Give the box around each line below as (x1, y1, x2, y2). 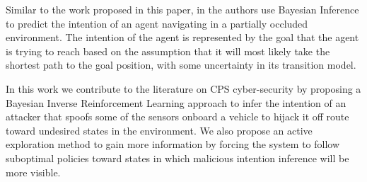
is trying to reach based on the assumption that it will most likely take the (6, 43, 330, 58)
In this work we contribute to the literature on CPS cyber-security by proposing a (6, 81, 361, 96)
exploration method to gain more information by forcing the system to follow (6, 137, 340, 152)
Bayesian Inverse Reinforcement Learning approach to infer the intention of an (6, 95, 346, 110)
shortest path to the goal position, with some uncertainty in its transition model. (6, 57, 356, 72)
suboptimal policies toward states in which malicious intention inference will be (6, 150, 349, 165)
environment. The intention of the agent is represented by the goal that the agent (6, 30, 359, 45)
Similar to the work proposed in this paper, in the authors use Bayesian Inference (6, 2, 359, 16)
